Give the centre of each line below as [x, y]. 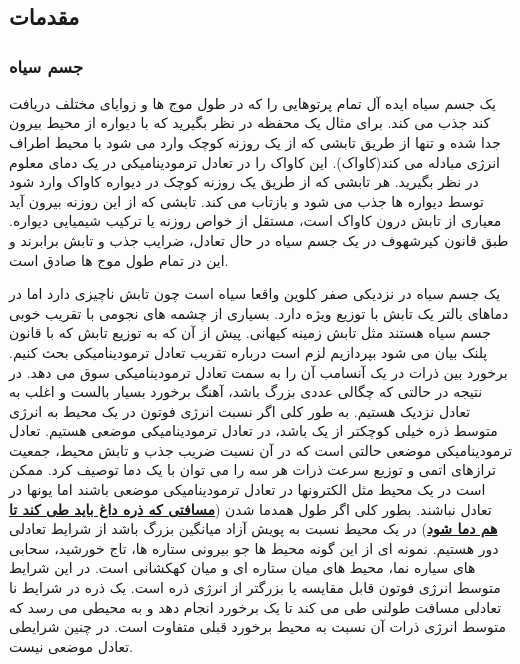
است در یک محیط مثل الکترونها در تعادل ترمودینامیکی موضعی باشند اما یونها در [247, 489]
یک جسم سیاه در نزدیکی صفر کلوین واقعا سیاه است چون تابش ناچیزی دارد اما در [255, 293]
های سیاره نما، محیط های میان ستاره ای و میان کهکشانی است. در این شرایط [242, 567]
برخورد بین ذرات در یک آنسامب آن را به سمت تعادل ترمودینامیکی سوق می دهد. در [258, 371]
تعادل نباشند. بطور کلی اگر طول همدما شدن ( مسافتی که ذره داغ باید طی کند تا [250, 508]
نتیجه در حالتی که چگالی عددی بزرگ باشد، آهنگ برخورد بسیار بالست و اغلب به [246, 391]
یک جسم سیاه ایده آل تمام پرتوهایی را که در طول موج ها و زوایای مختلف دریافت [253, 102]
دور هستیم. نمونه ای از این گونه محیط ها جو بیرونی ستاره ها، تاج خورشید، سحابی [254, 547]
